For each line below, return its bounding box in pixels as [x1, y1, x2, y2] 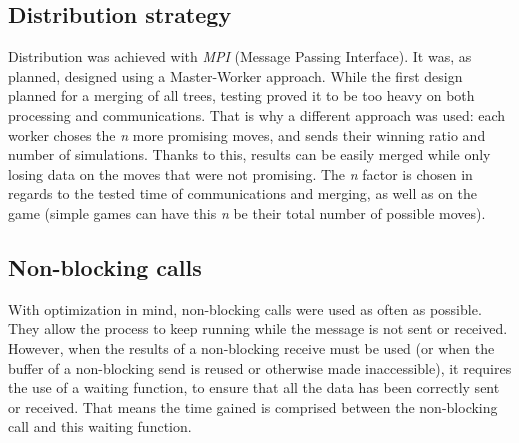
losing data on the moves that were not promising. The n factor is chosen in [8, 163, 473, 184]
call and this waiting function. [8, 416, 192, 437]
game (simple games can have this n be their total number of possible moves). [8, 202, 486, 223]
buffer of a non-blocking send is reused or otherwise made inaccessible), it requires [8, 357, 512, 378]
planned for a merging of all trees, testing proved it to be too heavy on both [8, 85, 475, 106]
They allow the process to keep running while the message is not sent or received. [8, 318, 508, 339]
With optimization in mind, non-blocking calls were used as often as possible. [8, 298, 482, 319]
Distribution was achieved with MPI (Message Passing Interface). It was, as [8, 46, 472, 67]
